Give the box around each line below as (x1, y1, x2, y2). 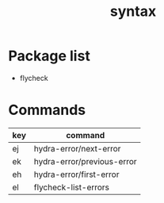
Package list (8, 47, 91, 65)
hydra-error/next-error (33, 143, 121, 154)
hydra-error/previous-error (33, 155, 137, 167)
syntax (109, 2, 157, 21)
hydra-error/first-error (33, 169, 120, 180)
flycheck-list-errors (33, 182, 109, 193)
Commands (8, 101, 86, 119)
